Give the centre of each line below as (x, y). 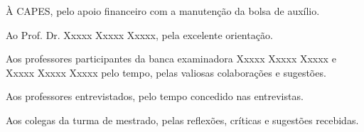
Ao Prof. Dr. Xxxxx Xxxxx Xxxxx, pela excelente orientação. (139, 34)
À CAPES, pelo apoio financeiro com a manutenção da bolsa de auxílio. (163, 11)
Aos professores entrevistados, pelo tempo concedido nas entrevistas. (155, 96)
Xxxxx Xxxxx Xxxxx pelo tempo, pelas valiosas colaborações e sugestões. (166, 72)
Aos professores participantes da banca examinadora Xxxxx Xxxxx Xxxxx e (171, 59)
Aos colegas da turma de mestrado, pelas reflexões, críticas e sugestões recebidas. (182, 120)
